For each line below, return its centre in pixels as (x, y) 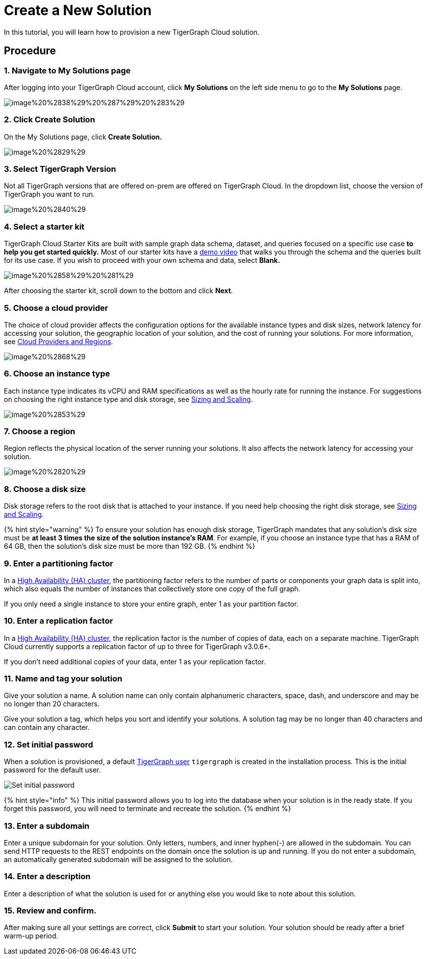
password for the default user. (53, 770)
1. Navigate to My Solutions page (67, 70)
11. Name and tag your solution (63, 679)
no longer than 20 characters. (52, 704)
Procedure (30, 51)
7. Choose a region (40, 432)
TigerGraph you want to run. (49, 194)
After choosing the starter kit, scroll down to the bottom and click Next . (119, 291)
